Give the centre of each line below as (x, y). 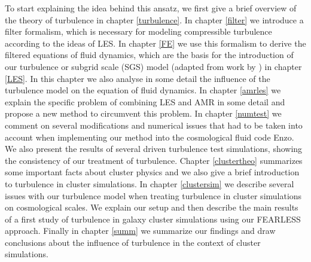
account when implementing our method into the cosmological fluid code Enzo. (150, 137)
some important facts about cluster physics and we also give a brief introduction (152, 172)
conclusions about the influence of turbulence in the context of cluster (133, 242)
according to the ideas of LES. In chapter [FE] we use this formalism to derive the (155, 43)
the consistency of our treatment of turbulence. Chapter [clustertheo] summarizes (154, 160)
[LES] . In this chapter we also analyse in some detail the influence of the (138, 78)
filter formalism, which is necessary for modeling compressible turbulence (138, 31)
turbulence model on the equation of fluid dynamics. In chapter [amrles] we (143, 90)
